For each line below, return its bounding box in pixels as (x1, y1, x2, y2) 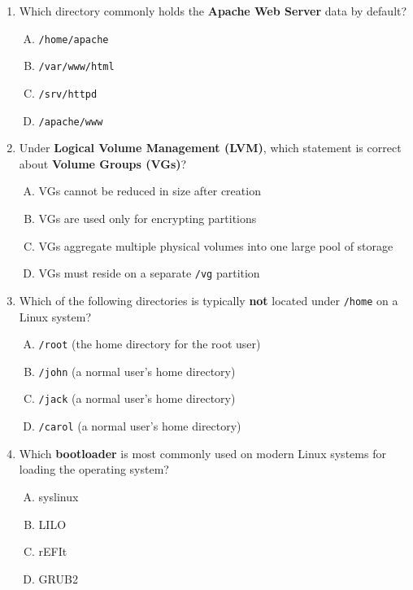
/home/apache (38, 33, 109, 46)
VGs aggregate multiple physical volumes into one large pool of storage (38, 237, 393, 254)
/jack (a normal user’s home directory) (38, 390, 236, 407)
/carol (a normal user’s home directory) (38, 417, 241, 435)
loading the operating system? (19, 461, 169, 478)
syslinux (38, 487, 79, 505)
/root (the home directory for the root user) (38, 335, 261, 352)
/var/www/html (38, 61, 115, 73)
